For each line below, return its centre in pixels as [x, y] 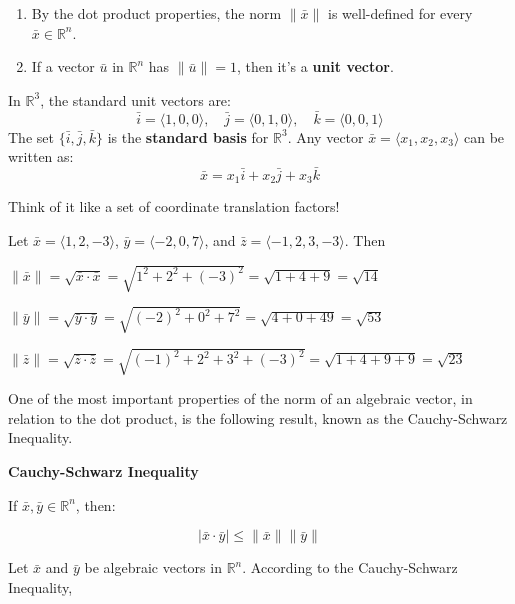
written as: [41, 156]
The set [31, 136]
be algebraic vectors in [153, 567]
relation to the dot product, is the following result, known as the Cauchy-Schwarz [258, 417]
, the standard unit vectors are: [135, 99]
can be [484, 136]
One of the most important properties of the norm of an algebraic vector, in [240, 398]
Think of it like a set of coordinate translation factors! [174, 206]
